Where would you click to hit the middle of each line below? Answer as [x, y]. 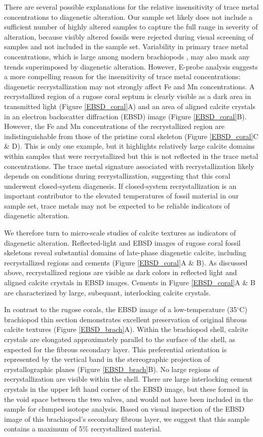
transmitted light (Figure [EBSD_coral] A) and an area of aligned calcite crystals [130, 106]
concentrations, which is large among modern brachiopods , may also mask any [127, 56]
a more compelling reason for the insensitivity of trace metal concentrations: [122, 76]
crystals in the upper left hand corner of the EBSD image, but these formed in [126, 389]
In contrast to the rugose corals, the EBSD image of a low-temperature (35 [121, 309]
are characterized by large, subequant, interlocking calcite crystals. [107, 292]
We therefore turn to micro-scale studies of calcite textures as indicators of [120, 233]
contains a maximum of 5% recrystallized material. [83, 429]
